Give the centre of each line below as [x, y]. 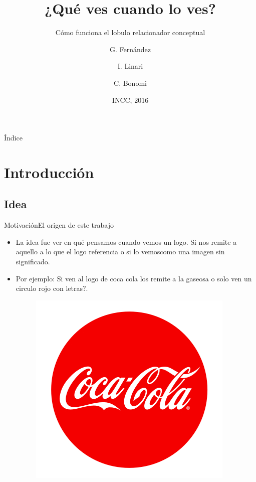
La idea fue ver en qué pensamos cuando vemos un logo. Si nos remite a [126, 242]
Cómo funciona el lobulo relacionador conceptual [130, 32]
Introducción [49, 172]
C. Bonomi [130, 83]
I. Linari [130, 66]
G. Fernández [130, 49]
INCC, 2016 [130, 100]
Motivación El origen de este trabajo [59, 225]
